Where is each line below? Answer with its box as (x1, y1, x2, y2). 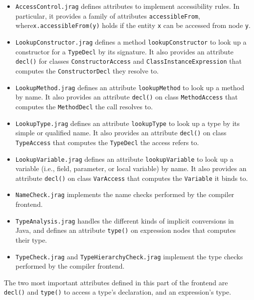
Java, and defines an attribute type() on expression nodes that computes (15, 225, 236, 235)
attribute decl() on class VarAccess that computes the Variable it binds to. (15, 173, 248, 183)
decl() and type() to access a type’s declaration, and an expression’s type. (4, 287, 231, 297)
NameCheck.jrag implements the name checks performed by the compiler (15, 189, 234, 200)
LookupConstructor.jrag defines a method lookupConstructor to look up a (15, 36, 247, 47)
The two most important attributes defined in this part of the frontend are (4, 277, 228, 287)
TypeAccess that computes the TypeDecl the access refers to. (15, 137, 199, 147)
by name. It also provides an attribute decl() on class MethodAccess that (15, 92, 238, 102)
